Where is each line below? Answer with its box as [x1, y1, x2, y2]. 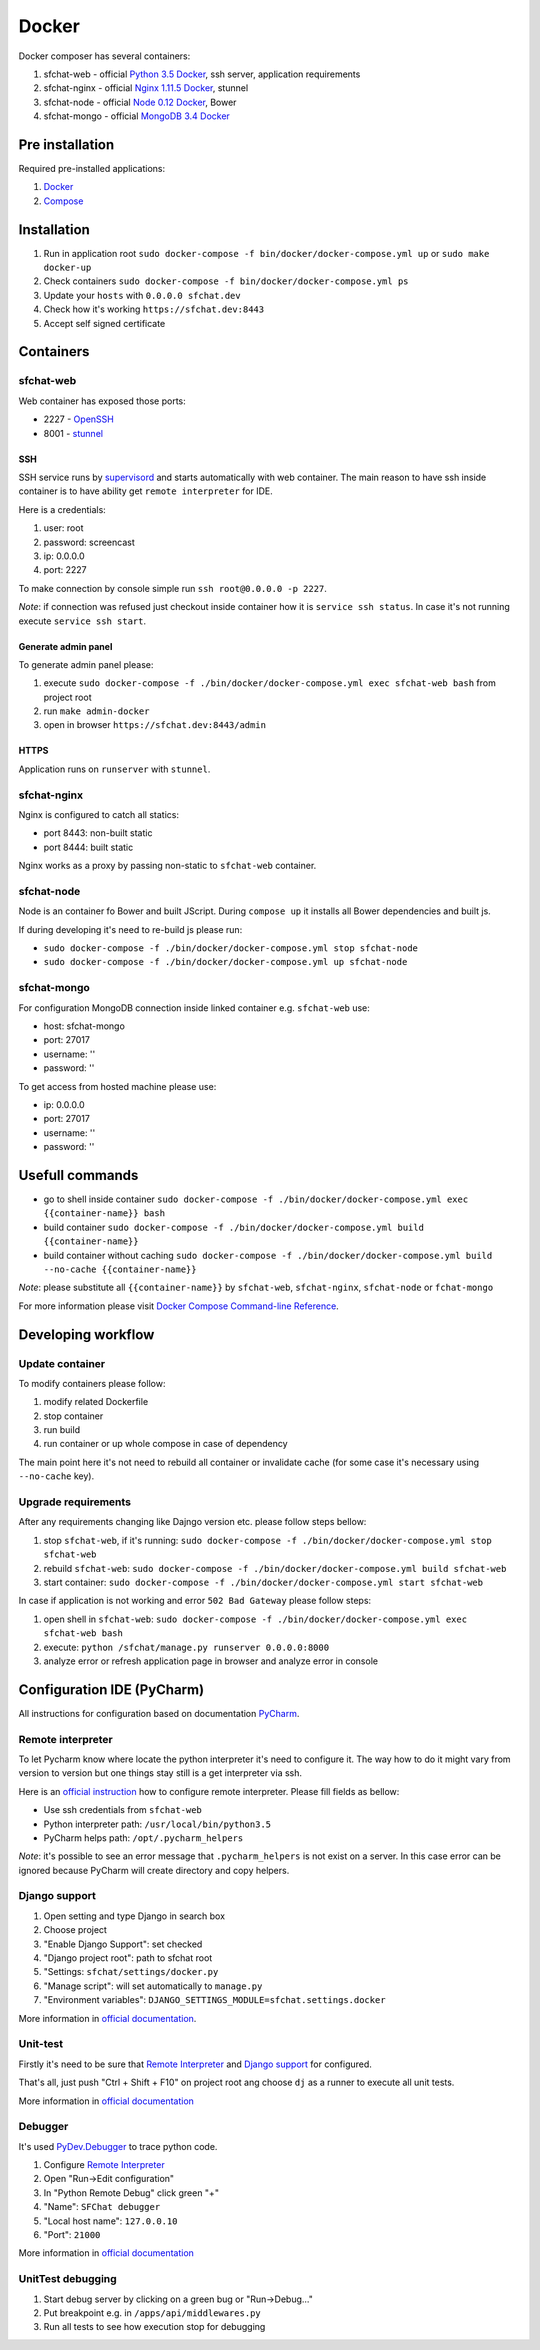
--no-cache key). [18, 1470, 95, 1482]
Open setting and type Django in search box [43, 1910, 225, 1922]
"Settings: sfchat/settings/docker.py [43, 1966, 219, 1978]
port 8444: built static [43, 841, 134, 853]
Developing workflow [18, 1326, 155, 1343]
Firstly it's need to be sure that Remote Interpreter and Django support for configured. [18, 2058, 372, 2070]
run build [43, 1424, 80, 1436]
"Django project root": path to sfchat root [43, 1952, 213, 1964]
